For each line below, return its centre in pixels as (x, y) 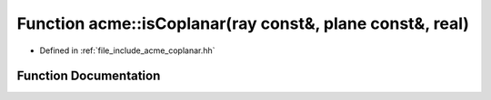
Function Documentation (89, 76)
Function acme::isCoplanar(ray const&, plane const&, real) (243, 23)
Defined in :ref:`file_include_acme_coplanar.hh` (127, 50)
